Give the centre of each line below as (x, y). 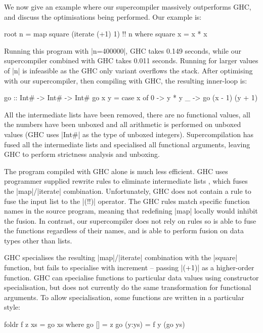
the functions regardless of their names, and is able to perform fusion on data (124, 231)
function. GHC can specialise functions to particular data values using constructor (131, 277)
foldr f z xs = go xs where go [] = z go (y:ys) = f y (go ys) (95, 324)
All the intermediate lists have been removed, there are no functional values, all (127, 114)
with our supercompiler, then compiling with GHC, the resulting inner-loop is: (126, 80)
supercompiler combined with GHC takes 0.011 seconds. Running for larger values (131, 60)
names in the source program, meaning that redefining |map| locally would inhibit (131, 211)
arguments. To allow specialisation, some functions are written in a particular (124, 297)
